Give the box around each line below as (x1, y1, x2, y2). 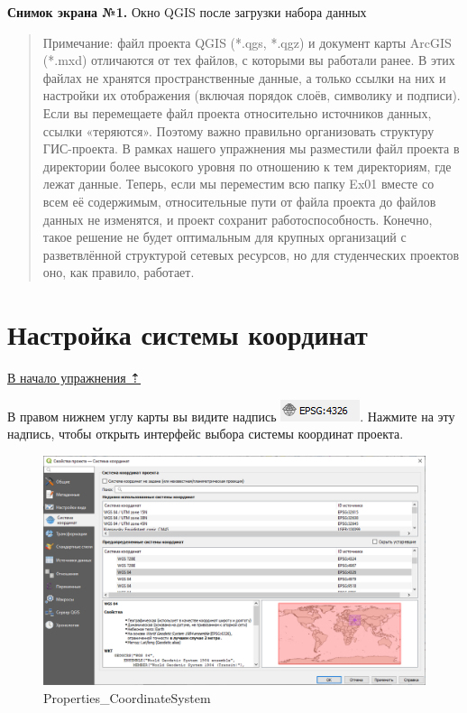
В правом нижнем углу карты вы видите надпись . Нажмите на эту (7, 406, 455, 425)
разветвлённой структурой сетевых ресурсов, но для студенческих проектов (42, 245, 460, 264)
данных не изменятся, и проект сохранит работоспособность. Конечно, (42, 209, 433, 228)
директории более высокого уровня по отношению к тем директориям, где (42, 156, 452, 175)
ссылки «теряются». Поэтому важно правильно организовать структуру (42, 121, 435, 140)
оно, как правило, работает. (42, 263, 195, 282)
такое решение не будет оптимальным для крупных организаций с (42, 227, 407, 246)
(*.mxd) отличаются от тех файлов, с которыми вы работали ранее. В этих (42, 51, 455, 69)
